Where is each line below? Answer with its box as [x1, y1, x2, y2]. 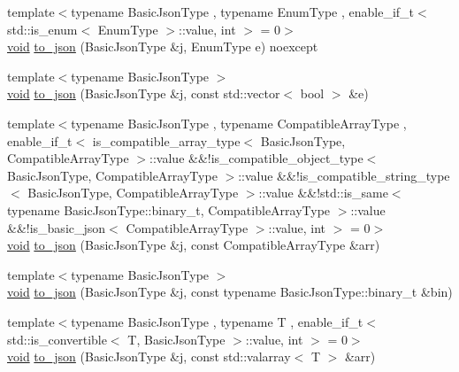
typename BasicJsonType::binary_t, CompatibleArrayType [7, 200, 331, 219]
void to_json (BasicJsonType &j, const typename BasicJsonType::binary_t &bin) [7, 283, 453, 301]
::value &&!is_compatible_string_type [238, 166, 450, 184]
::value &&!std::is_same [258, 183, 388, 202]
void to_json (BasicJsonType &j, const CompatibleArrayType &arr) [7, 236, 380, 254]
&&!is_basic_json [7, 218, 106, 236]
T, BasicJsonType [127, 329, 226, 348]
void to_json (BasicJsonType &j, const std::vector [7, 84, 280, 103]
